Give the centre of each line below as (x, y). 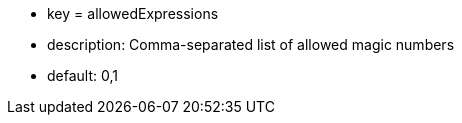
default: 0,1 (82, 75)
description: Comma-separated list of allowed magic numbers (251, 44)
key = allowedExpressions (133, 13)
